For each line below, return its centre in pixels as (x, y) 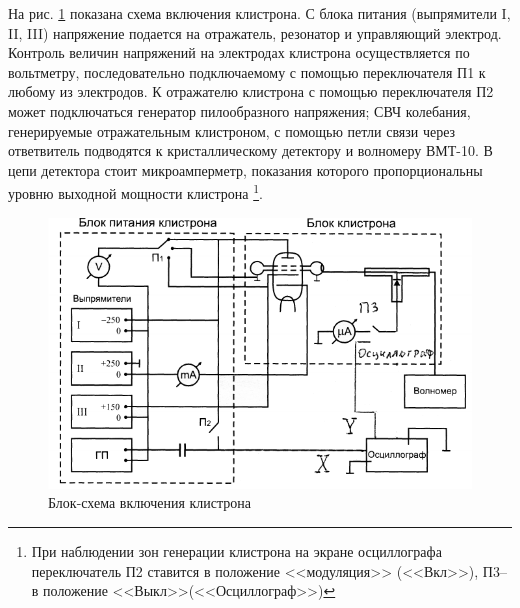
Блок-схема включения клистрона (149, 502)
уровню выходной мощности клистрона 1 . (135, 191)
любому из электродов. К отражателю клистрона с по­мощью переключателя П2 (251, 91)
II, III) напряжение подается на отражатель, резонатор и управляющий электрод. (255, 32)
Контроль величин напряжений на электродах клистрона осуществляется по (239, 52)
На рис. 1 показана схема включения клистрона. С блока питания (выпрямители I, (259, 13)
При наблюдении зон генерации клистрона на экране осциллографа (236, 550)
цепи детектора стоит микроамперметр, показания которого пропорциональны (245, 169)
